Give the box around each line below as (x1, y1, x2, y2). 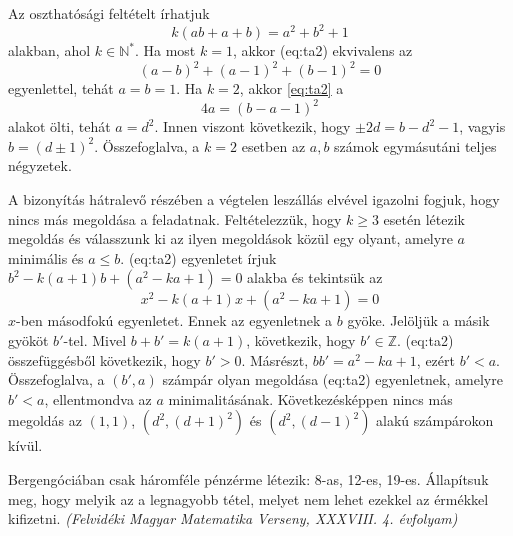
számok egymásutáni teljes (334, 135, 497, 156)
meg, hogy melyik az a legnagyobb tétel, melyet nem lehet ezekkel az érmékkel (8, 488, 489, 509)
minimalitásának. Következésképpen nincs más (168, 388, 453, 409)
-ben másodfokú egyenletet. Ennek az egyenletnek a (16, 310, 333, 331)
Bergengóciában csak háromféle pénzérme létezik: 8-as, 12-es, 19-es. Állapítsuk (8, 469, 489, 489)
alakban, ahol (8, 40, 91, 61)
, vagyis (459, 116, 506, 137)
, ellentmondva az (44, 388, 152, 409)
